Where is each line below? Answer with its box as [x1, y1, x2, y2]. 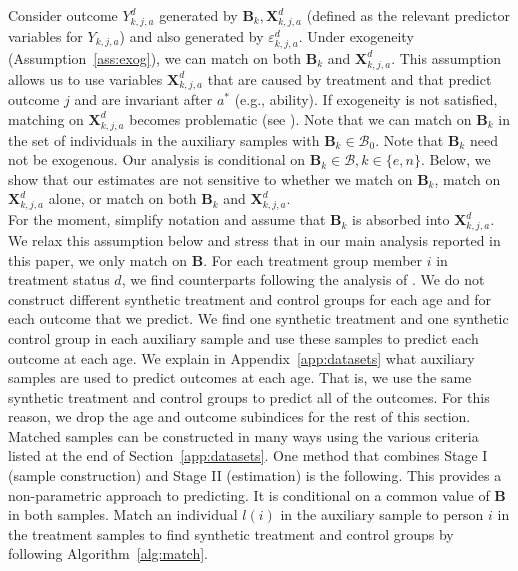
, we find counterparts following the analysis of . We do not [121, 269, 485, 290]
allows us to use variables [8, 68, 163, 89]
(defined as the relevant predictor [306, 5, 510, 25]
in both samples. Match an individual [8, 504, 238, 525]
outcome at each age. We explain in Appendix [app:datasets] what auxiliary [8, 347, 475, 368]
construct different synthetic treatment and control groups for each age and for [8, 288, 492, 309]
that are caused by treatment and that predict [207, 68, 492, 89]
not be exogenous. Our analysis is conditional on [8, 149, 306, 170]
